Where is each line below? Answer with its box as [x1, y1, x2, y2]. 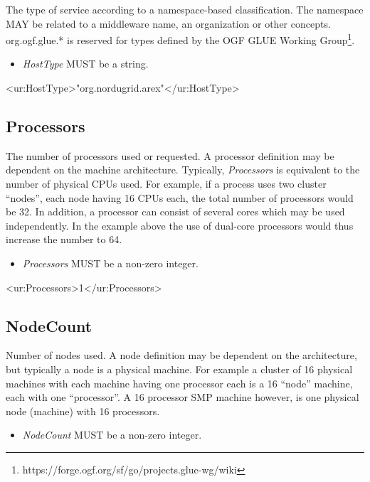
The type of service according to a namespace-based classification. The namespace [6, 2, 364, 16]
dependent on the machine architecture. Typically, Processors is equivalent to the [6, 162, 360, 177]
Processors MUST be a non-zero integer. [22, 255, 199, 270]
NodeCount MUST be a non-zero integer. [22, 427, 202, 442]
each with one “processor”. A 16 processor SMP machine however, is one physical [6, 390, 359, 405]
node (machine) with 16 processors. [6, 403, 160, 418]
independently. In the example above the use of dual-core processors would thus [6, 218, 354, 232]
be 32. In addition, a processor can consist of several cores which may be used [6, 204, 345, 219]
